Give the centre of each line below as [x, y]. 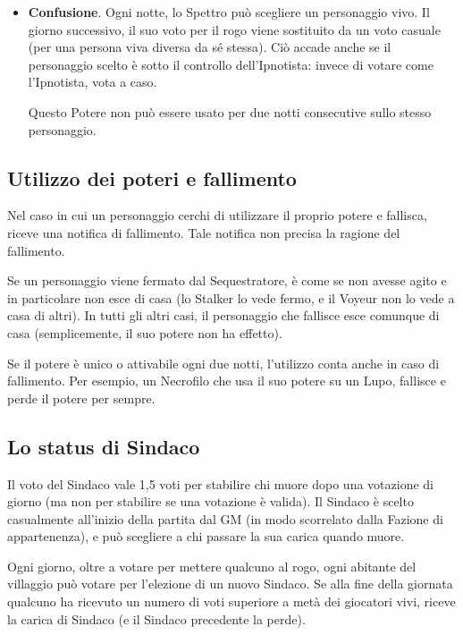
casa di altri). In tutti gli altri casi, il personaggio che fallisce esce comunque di [223, 315]
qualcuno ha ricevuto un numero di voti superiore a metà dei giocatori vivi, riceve [231, 601]
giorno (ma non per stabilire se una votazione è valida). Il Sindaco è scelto [210, 501]
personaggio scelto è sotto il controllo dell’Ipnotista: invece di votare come [231, 64]
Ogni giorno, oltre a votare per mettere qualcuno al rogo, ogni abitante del [212, 566]
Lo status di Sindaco [104, 446]
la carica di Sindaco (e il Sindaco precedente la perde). [156, 618]
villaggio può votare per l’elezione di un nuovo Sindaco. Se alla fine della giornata [230, 584]
